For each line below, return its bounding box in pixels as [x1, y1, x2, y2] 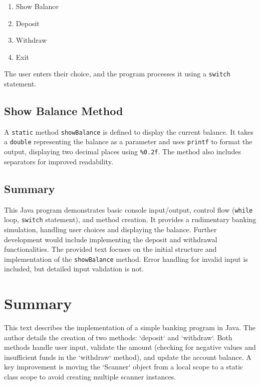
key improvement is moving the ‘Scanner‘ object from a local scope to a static [4, 361, 243, 372]
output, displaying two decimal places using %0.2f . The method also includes [4, 146, 241, 157]
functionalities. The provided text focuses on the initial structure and [4, 244, 217, 254]
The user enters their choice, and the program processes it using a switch [4, 68, 230, 79]
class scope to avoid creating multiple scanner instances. [4, 371, 176, 382]
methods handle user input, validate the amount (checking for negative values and [4, 342, 256, 352]
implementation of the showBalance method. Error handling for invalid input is [4, 253, 248, 264]
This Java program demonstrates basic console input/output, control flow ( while [4, 204, 253, 215]
